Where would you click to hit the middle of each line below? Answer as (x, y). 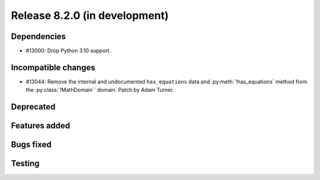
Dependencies (39, 36)
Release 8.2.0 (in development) (90, 15)
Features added (41, 126)
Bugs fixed (31, 145)
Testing (25, 164)
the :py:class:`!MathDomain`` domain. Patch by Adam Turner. (100, 90)
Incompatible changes (53, 67)
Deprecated (33, 107)
